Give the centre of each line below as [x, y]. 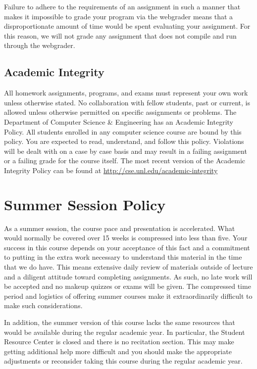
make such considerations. [43, 305]
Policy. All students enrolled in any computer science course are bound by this [123, 131]
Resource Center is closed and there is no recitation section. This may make [119, 342]
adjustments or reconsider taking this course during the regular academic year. [123, 361]
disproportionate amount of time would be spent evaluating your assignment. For [127, 26]
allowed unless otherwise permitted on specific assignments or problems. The [120, 112]
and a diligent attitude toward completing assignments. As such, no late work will [128, 276]
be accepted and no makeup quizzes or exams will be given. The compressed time [128, 286]
